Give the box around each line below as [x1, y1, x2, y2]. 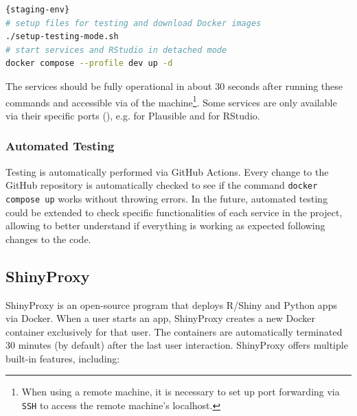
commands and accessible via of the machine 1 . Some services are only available [5, 93, 337, 109]
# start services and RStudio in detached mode [5, 45, 227, 55]
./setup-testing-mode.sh [5, 32, 119, 42]
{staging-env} [5, 5, 70, 14]
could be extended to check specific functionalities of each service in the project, [5, 205, 343, 219]
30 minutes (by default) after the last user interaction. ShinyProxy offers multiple [5, 338, 348, 352]
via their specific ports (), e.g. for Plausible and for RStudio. [5, 108, 260, 122]
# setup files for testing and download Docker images [5, 18, 262, 28]
